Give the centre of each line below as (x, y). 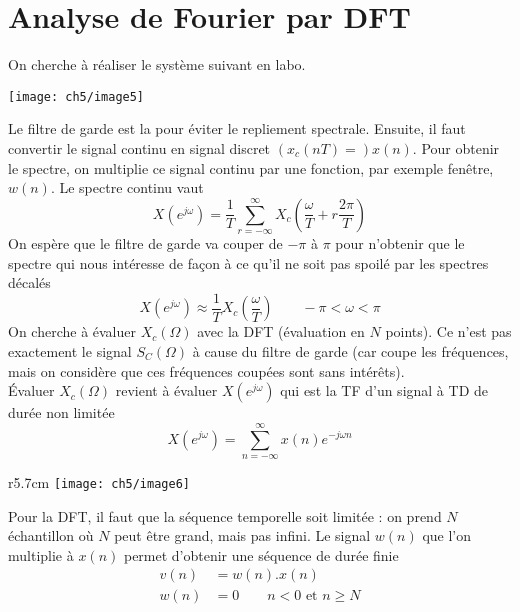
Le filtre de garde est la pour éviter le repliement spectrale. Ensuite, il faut (237, 128)
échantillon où (51, 535)
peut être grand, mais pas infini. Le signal (242, 535)
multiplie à (41, 554)
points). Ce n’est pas (448, 331)
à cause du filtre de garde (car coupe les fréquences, (350, 350)
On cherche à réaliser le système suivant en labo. (157, 64)
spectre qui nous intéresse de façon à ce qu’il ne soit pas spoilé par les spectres (248, 262)
